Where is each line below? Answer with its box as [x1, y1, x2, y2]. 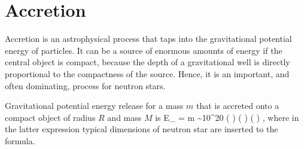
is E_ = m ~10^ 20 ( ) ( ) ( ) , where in [155, 111, 299, 123]
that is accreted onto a [196, 99, 279, 112]
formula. [5, 134, 35, 147]
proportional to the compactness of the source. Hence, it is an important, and [5, 67, 290, 80]
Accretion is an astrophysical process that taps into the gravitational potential [5, 32, 292, 45]
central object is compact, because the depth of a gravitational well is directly [5, 56, 290, 68]
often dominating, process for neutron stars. [5, 79, 166, 92]
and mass [107, 111, 142, 123]
